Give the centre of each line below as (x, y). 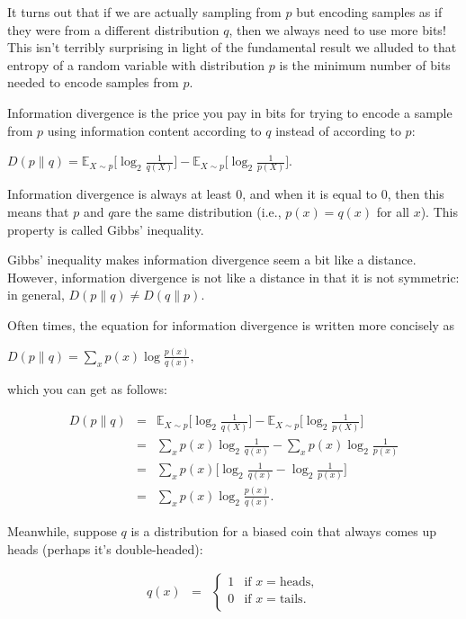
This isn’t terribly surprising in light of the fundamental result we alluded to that (232, 47)
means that (38, 212)
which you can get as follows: (87, 389)
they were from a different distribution (113, 29)
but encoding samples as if (369, 12)
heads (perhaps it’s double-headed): (105, 548)
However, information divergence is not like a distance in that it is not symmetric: (233, 277)
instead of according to (338, 130)
